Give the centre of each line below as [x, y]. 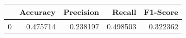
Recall [124, 12]
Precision [81, 12]
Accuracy [38, 12]
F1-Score [161, 12]
